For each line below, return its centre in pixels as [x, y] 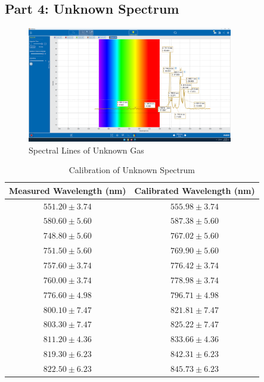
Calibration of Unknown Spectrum [132, 170]
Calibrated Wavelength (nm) [195, 190]
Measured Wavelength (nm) [68, 190]
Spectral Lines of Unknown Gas [86, 150]
